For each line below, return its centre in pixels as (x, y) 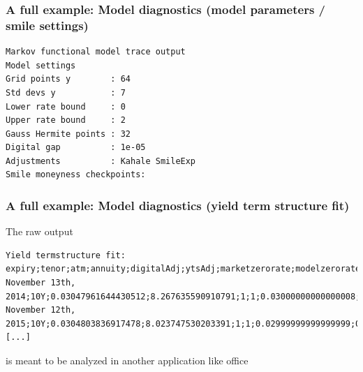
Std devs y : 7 (66, 92)
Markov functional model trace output (96, 52)
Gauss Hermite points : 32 (68, 134)
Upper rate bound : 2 (66, 120)
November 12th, (41, 310)
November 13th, (41, 283)
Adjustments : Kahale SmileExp (101, 161)
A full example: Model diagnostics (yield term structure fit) (178, 205)
